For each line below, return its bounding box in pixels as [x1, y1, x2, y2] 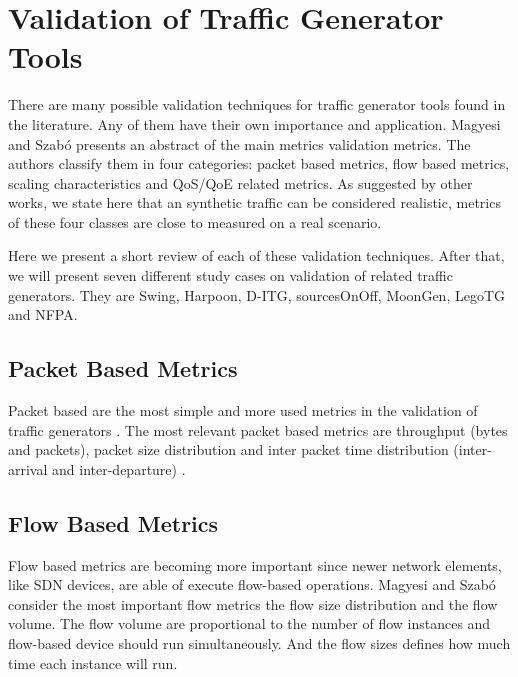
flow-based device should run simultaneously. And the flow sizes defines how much [8, 633, 511, 653]
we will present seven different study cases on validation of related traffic [8, 265, 453, 286]
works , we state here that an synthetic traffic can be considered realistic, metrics [8, 192, 501, 213]
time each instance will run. [8, 652, 178, 673]
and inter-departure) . [52, 458, 186, 479]
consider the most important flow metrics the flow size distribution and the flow [8, 593, 498, 614]
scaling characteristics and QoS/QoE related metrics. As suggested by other [8, 172, 473, 193]
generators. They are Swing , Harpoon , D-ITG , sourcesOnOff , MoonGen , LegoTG [8, 284, 506, 305]
